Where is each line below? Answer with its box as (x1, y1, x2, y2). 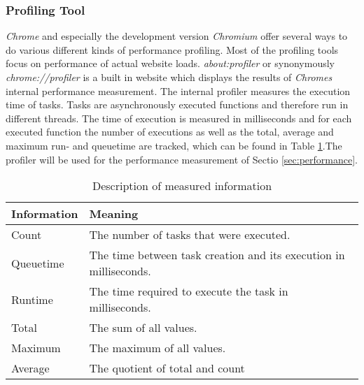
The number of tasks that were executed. (89, 226, 290, 243)
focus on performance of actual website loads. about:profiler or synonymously (6, 56, 335, 71)
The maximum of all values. (89, 340, 226, 356)
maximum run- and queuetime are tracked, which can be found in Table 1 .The (6, 138, 342, 152)
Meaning (89, 205, 139, 222)
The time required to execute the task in (89, 283, 288, 300)
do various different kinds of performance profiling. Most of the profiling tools (6, 42, 339, 57)
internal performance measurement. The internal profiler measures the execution (6, 83, 351, 98)
